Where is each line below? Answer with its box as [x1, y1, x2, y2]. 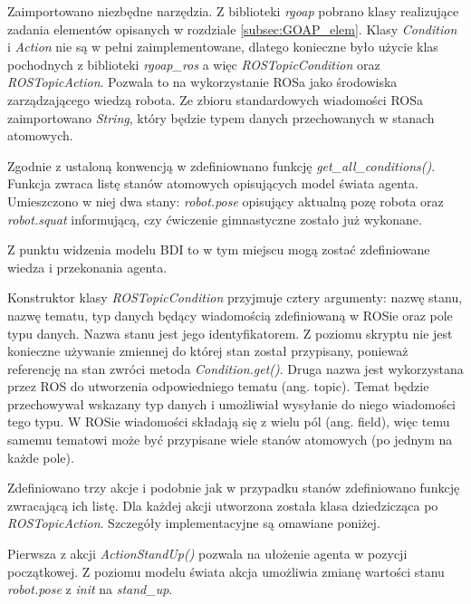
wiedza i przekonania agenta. [7, 257, 168, 276]
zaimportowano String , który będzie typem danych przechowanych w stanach [7, 108, 435, 127]
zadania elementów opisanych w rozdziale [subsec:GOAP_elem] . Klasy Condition [7, 19, 457, 38]
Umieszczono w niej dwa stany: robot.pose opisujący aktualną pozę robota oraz [7, 191, 444, 210]
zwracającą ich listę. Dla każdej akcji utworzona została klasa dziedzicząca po [7, 495, 438, 514]
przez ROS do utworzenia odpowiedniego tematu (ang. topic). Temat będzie [7, 377, 429, 396]
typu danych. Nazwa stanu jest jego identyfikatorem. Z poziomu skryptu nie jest [7, 323, 453, 342]
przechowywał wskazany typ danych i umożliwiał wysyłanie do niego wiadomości [7, 394, 457, 413]
